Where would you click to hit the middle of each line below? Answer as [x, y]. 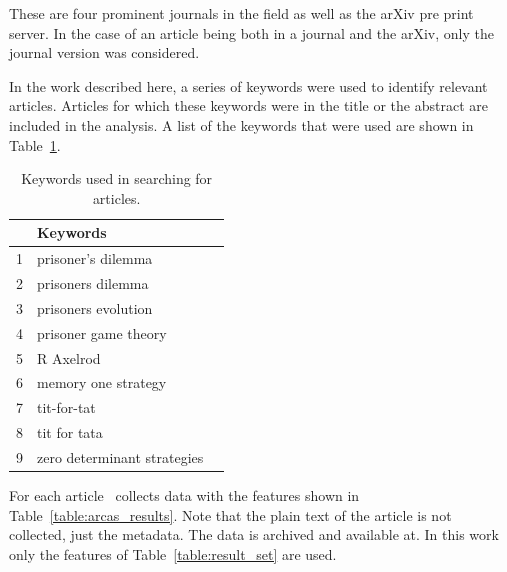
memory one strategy [102, 382]
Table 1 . [35, 144]
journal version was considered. [104, 52]
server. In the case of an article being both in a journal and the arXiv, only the [251, 32]
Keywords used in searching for [117, 178]
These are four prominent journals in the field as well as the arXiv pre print [241, 13]
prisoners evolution [95, 307]
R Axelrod [69, 357]
